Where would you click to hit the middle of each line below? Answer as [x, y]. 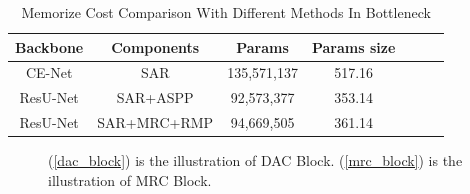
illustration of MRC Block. [130, 179]
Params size [353, 46]
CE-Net [49, 72]
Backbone [49, 46]
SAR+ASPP [155, 97]
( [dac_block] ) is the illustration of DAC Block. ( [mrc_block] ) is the [255, 160]
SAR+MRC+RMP [155, 122]
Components [155, 46]
